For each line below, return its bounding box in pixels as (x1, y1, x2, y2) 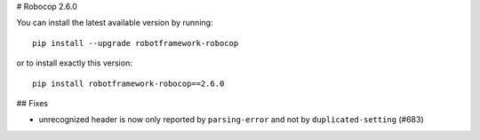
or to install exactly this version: (16, 58, 132, 68)
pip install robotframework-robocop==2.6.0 (32, 78, 225, 89)
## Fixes (16, 97, 49, 108)
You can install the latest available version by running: (16, 18, 213, 28)
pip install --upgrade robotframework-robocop (32, 38, 239, 48)
